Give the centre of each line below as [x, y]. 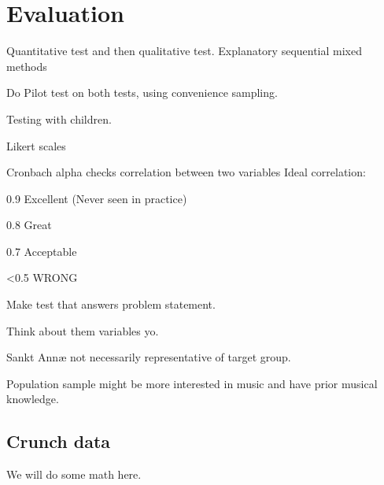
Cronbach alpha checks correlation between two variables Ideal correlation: [186, 172]
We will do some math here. [74, 474]
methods [27, 66]
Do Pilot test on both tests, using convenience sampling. [142, 93]
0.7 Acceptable [42, 251]
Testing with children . [59, 118]
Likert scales [36, 145]
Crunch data [59, 441]
